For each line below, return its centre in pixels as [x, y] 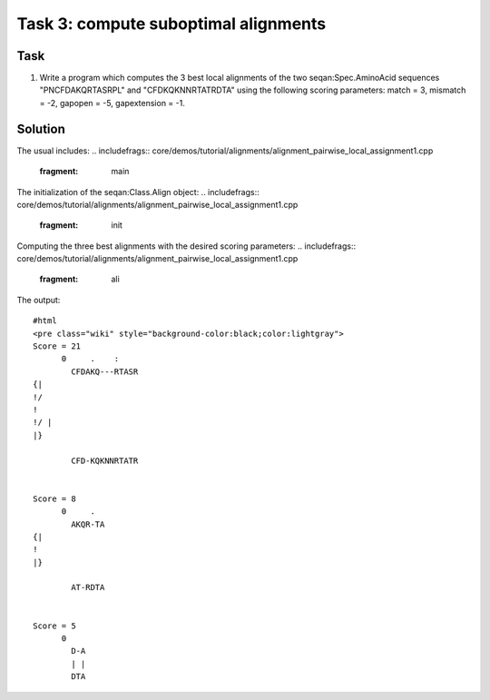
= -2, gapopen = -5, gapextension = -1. [112, 103]
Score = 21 [57, 346]
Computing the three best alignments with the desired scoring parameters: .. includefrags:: [186, 246]
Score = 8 [54, 498]
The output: [39, 300]
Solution [41, 128]
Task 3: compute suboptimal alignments [171, 24]
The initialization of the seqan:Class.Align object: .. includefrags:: [138, 192]
